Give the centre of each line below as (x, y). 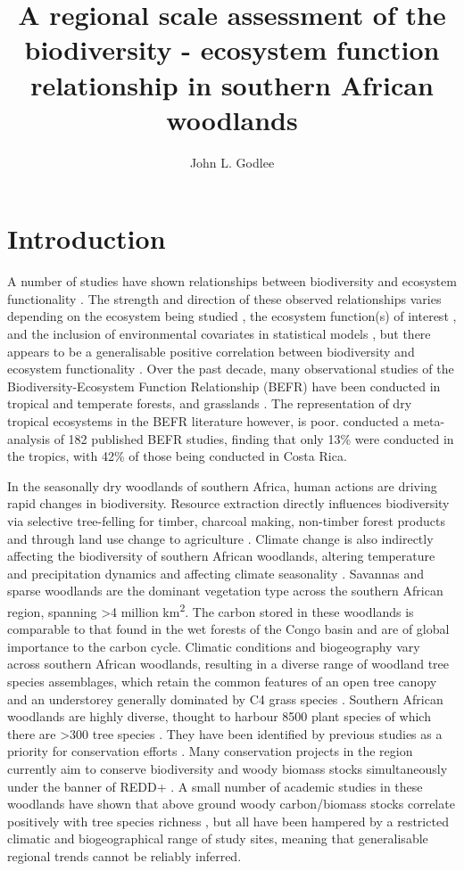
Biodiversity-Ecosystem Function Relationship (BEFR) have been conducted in (224, 386)
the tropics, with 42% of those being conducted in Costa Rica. (177, 456)
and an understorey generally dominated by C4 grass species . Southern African (225, 698)
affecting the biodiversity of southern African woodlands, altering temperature (221, 556)
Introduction (87, 238)
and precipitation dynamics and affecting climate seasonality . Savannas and (216, 573)
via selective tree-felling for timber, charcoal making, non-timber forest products (226, 520)
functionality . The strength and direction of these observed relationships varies (224, 298)
